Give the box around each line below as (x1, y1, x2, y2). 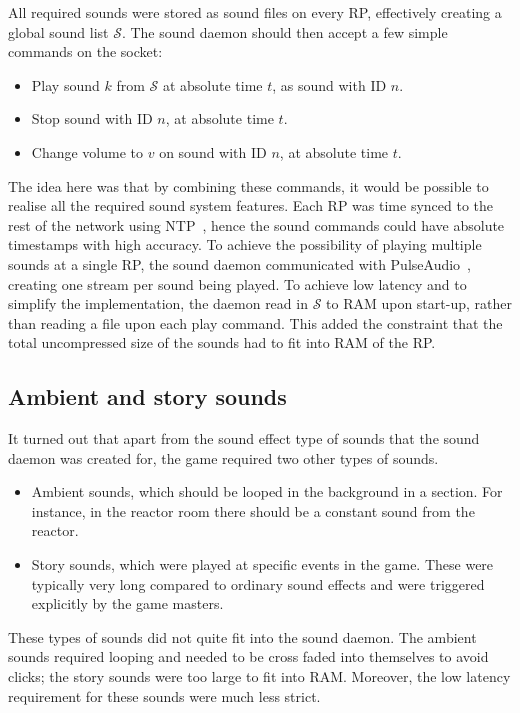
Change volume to (31, 141, 144, 162)
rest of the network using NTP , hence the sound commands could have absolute (8, 214, 505, 235)
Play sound (31, 74, 100, 95)
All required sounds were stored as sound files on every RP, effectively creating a (8, 2, 502, 22)
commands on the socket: (8, 41, 163, 62)
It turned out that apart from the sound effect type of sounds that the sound (8, 428, 480, 449)
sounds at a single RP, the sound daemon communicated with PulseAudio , (8, 253, 471, 274)
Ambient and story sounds (8, 381, 287, 412)
